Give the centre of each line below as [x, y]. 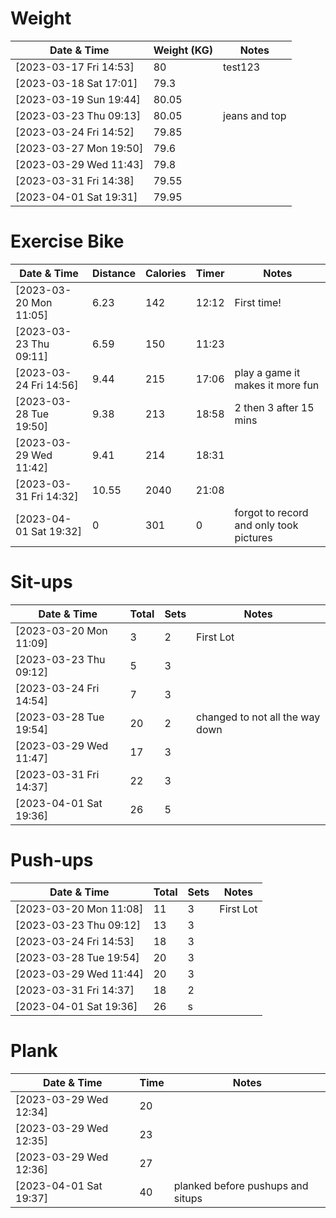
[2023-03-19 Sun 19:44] [78, 99]
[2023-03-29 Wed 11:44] [79, 974]
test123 [242, 67]
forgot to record [271, 512]
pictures [253, 537]
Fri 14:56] [55, 385]
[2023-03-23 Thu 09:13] [78, 115]
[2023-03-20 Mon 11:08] [79, 909]
